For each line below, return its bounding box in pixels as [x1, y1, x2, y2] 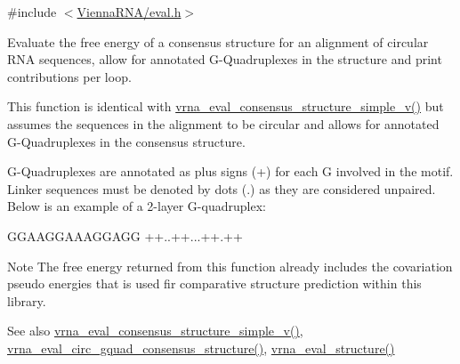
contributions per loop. [7, 67, 132, 85]
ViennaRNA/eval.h [77, 3, 182, 20]
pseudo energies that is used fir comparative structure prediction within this [7, 274, 422, 293]
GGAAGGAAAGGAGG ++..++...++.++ [7, 226, 243, 245]
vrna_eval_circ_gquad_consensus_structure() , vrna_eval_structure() [7, 338, 395, 357]
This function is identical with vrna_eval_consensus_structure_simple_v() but [7, 97, 444, 116]
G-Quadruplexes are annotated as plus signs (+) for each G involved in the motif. [7, 162, 454, 181]
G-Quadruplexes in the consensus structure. [7, 132, 246, 150]
